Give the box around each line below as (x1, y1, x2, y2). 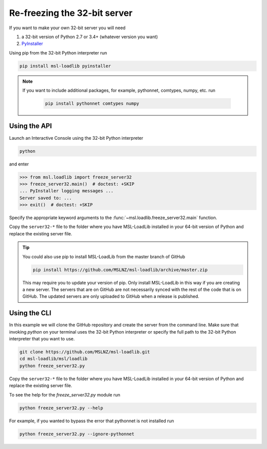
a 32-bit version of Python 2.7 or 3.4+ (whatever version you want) (21, 34, 158, 40)
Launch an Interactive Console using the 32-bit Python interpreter (9, 135, 143, 141)
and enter (9, 161, 29, 167)
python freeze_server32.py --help (19, 405, 103, 411)
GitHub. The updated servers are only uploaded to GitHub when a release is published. (22, 293, 200, 299)
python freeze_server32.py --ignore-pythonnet (19, 431, 134, 437)
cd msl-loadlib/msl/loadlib (19, 356, 88, 362)
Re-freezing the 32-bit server (9, 7, 133, 18)
